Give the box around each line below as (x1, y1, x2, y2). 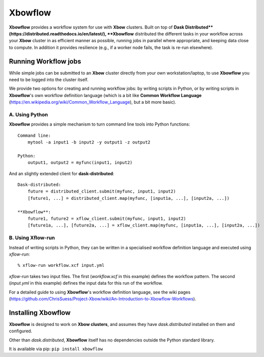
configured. (9, 328, 32, 334)
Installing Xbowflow (9, 308, 71, 317)
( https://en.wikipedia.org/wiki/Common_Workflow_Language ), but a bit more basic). (9, 99, 176, 105)
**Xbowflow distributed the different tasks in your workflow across (107, 31, 243, 36)
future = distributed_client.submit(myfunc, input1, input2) (27, 189, 176, 194)
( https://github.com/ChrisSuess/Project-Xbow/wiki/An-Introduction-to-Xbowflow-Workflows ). (9, 296, 196, 302)
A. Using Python (9, 111, 48, 118)
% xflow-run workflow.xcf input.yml (17, 262, 105, 268)
